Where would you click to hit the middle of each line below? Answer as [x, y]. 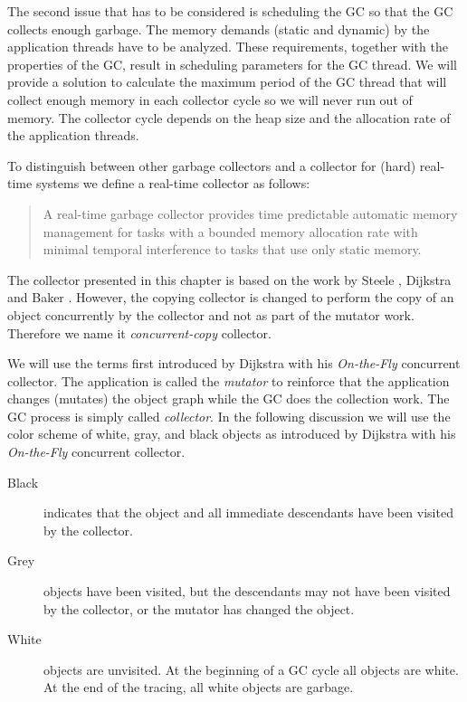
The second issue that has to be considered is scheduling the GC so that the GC [230, 11]
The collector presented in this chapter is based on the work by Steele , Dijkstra [229, 279]
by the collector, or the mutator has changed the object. [199, 608]
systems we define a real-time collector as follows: [173, 183]
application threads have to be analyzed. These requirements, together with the [228, 47]
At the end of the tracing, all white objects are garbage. [199, 687]
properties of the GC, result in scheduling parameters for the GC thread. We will [233, 64]
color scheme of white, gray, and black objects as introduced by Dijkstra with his [232, 434]
